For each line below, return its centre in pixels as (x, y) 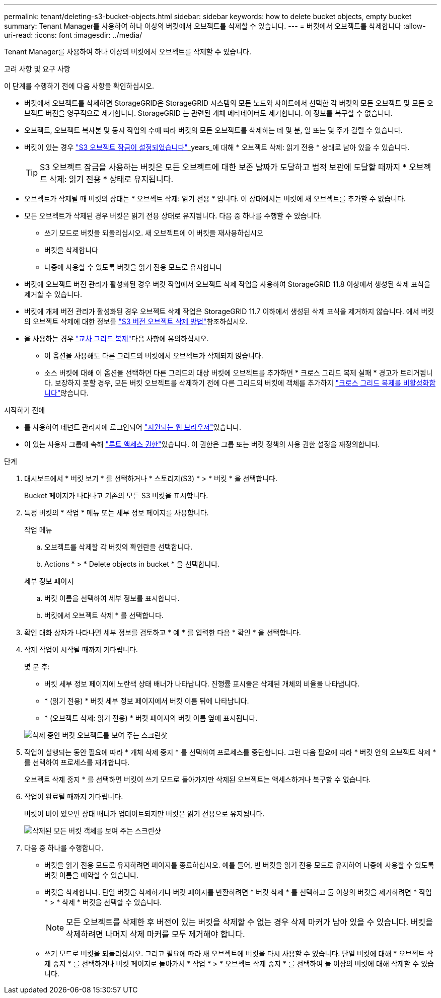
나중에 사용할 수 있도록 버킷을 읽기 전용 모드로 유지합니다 (133, 267)
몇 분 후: (37, 667)
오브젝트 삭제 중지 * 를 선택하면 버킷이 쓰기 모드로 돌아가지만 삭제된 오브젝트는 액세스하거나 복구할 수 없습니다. (198, 779)
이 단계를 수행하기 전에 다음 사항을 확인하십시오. (79, 86)
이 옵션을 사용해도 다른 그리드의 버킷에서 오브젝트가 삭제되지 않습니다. (154, 356)
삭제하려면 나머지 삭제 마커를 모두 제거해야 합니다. (156, 934)
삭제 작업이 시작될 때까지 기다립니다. (81, 649)
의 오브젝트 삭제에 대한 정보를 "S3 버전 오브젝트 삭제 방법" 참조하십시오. (136, 321)
